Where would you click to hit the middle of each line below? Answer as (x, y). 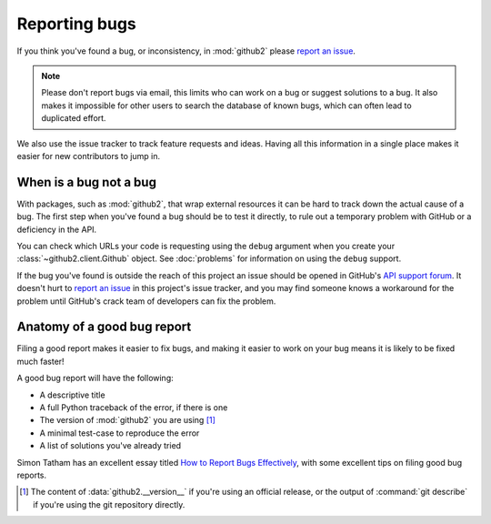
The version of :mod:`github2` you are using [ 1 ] (127, 420)
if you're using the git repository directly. (109, 504)
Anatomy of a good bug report (104, 327)
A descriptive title (72, 395)
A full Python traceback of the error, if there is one (134, 408)
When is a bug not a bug (86, 182)
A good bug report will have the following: (95, 378)
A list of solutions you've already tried (110, 446)
